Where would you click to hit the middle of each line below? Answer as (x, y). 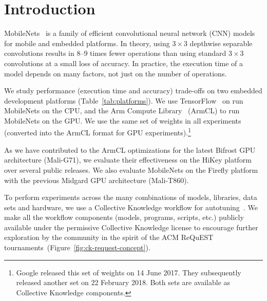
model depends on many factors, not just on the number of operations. (116, 73)
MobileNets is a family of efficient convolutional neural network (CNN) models (130, 33)
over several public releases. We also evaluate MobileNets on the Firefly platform (131, 169)
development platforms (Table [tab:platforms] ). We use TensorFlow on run (124, 100)
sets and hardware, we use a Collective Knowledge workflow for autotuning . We (131, 207)
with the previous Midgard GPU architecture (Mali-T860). (97, 180)
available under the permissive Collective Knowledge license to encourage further (131, 227)
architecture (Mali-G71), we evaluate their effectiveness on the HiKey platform (128, 160)
